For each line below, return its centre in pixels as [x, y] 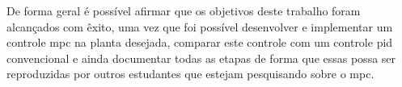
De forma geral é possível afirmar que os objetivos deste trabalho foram [184, 10]
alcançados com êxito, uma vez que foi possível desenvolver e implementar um [200, 26]
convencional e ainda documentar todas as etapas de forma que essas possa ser [201, 58]
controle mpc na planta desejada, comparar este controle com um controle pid [200, 42]
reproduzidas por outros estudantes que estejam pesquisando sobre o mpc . [190, 74]
